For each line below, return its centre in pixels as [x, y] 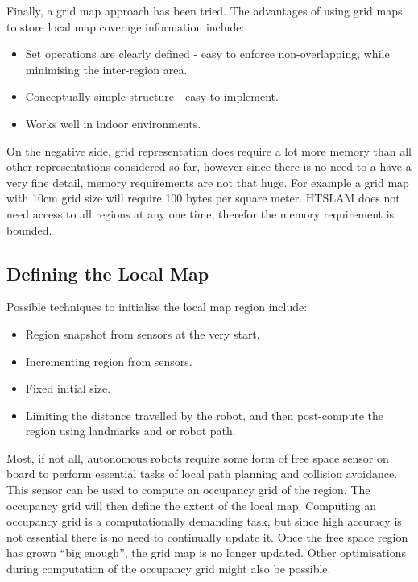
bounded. [29, 229]
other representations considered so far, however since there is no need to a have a [209, 166]
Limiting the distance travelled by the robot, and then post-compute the [204, 415]
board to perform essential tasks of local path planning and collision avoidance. [202, 474]
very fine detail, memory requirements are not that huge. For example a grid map [208, 182]
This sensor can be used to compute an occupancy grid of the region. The [188, 490]
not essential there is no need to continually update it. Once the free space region [207, 536]
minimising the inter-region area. [106, 69]
